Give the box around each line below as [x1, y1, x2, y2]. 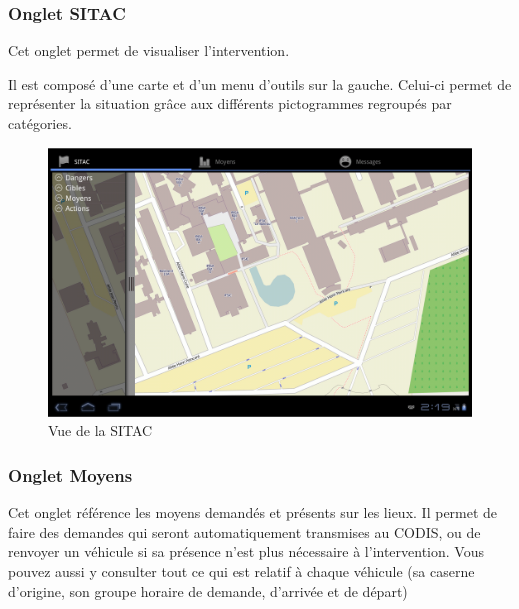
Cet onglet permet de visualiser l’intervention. [8, 40, 290, 61]
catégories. [8, 113, 72, 133]
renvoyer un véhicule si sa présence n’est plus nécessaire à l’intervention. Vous [8, 541, 484, 562]
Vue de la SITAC [48, 420, 153, 441]
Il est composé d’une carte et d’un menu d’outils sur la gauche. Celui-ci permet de [8, 73, 512, 94]
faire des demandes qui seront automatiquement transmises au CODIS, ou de [8, 521, 481, 542]
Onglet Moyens [8, 462, 133, 487]
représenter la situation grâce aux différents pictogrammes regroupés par [8, 93, 452, 114]
